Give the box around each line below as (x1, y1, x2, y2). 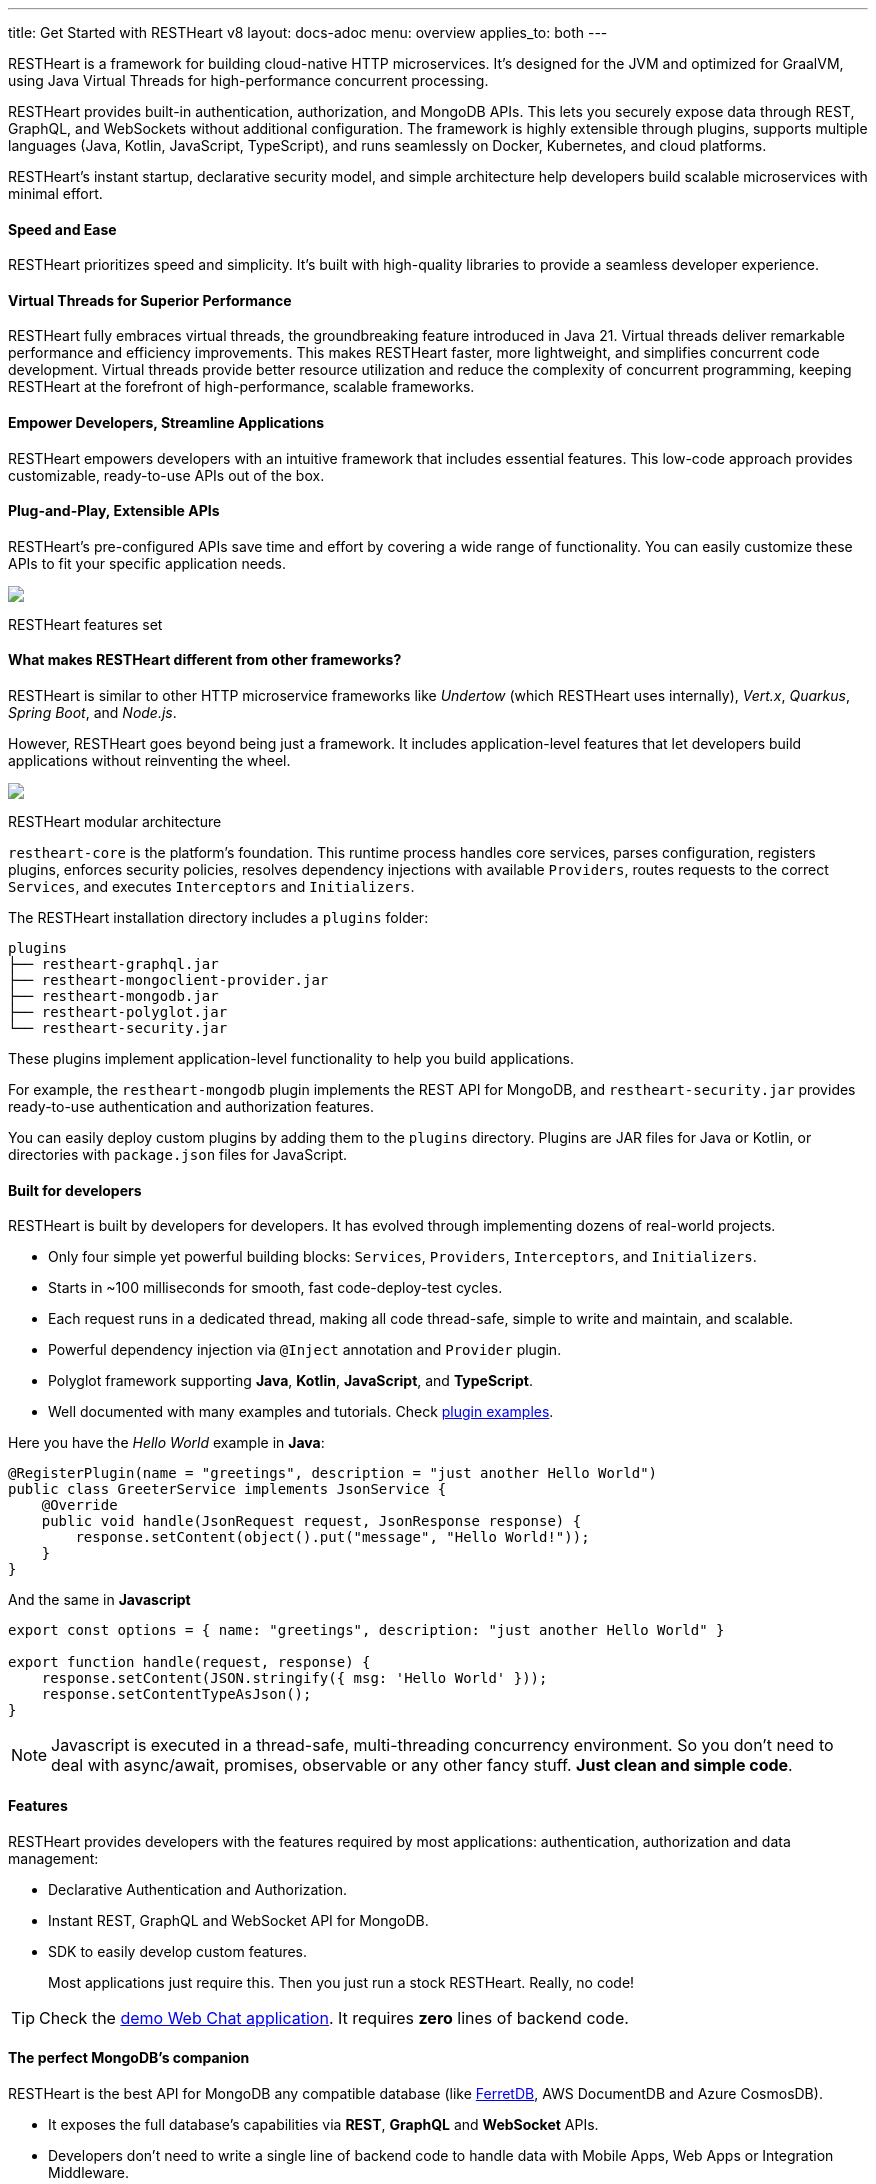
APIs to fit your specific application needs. (8, 554, 286, 572)
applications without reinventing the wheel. (8, 752, 291, 770)
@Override (41, 1497, 118, 1514)
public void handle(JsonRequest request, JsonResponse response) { (41, 1513, 582, 1530)
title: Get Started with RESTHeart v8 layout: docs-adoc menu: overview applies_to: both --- (8, 24, 608, 41)
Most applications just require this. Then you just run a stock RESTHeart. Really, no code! (48, 1973, 635, 1991)
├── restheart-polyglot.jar (8, 1004, 228, 1021)
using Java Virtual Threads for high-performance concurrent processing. (8, 72, 489, 89)
